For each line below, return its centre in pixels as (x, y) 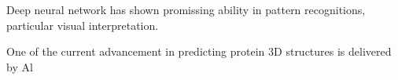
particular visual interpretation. (83, 25)
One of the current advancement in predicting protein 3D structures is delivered (199, 51)
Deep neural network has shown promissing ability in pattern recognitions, (186, 9)
